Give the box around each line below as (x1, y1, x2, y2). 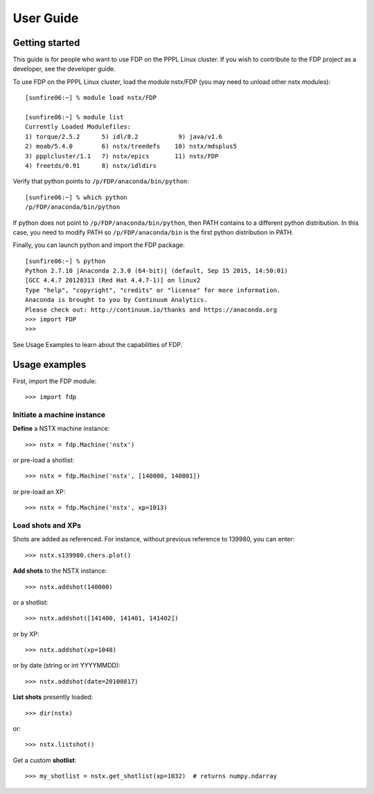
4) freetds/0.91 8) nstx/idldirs (25, 162, 157, 169)
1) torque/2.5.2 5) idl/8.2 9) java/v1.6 (25, 133, 223, 140)
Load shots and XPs (12, 521, 82, 530)
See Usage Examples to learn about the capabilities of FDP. (12, 340, 183, 348)
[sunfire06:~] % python (25, 257, 106, 265)
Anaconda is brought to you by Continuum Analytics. (25, 296, 208, 304)
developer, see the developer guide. (12, 65, 116, 73)
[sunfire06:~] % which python (25, 193, 128, 201)
